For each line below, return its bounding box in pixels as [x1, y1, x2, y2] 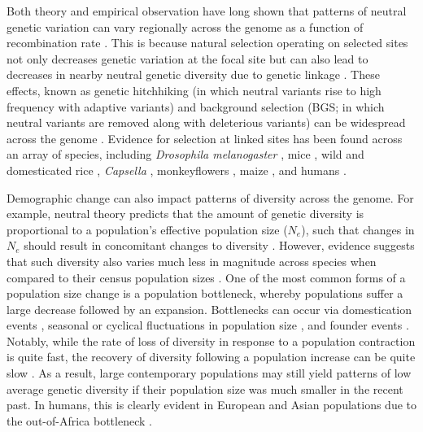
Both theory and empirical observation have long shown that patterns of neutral [7, 2, 407, 19]
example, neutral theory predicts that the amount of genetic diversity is [7, 205, 364, 222]
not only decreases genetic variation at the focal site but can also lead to [7, 50, 368, 67]
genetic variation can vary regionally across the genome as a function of [7, 18, 364, 35]
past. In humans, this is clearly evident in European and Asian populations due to [7, 396, 417, 413]
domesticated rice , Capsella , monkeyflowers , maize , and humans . [7, 161, 347, 178]
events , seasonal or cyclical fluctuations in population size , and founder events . [7, 316, 409, 334]
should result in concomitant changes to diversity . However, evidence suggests [24, 237, 415, 254]
